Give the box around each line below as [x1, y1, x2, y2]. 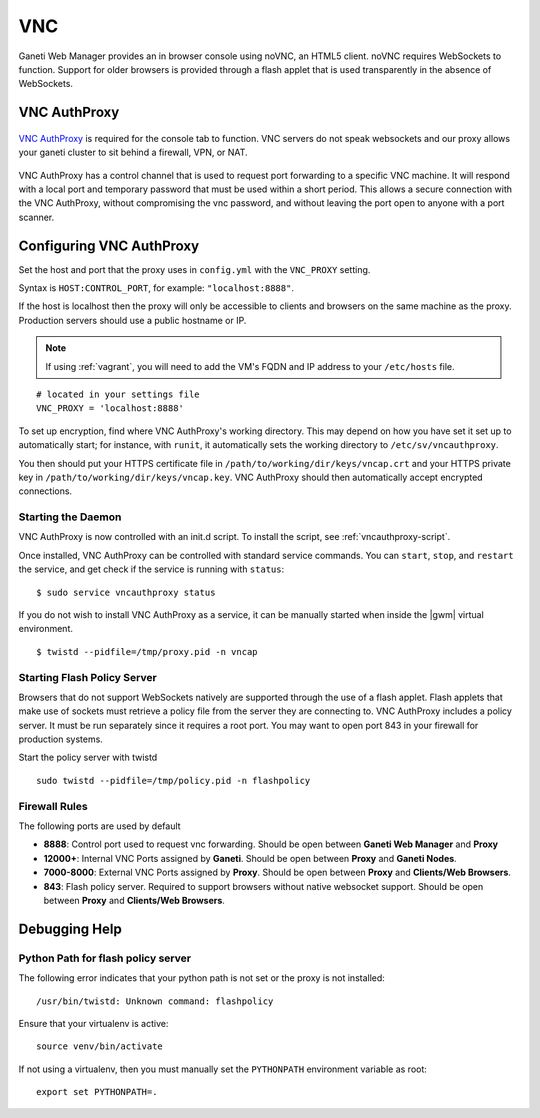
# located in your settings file [36, 388, 200, 400]
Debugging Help [18, 920, 122, 937]
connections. [18, 485, 73, 497]
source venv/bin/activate [36, 1041, 164, 1052]
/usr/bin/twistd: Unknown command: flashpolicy [36, 995, 274, 1007]
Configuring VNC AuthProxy [18, 237, 200, 254]
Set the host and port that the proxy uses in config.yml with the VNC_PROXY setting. [18, 263, 371, 275]
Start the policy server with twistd [18, 751, 158, 764]
